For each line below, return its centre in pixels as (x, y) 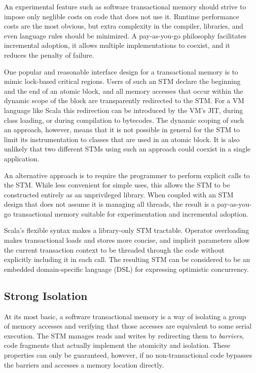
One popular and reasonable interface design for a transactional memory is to (121, 71)
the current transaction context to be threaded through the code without (114, 249)
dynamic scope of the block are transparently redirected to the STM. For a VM (124, 100)
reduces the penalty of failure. (49, 55)
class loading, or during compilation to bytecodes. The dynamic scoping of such (124, 120)
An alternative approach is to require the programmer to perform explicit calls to (127, 175)
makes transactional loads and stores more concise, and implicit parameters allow (127, 240)
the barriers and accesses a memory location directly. (84, 364)
